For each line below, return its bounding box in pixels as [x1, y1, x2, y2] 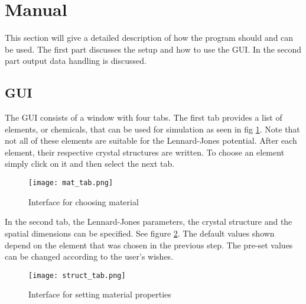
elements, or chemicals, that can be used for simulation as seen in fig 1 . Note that [5, 122, 300, 135]
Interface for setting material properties [28, 288, 171, 300]
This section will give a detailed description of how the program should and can [5, 31, 294, 44]
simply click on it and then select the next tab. [5, 157, 175, 170]
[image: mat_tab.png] [28, 179, 113, 187]
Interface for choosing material [28, 195, 139, 208]
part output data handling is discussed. [5, 54, 147, 67]
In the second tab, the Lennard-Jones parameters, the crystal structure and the [5, 215, 292, 228]
